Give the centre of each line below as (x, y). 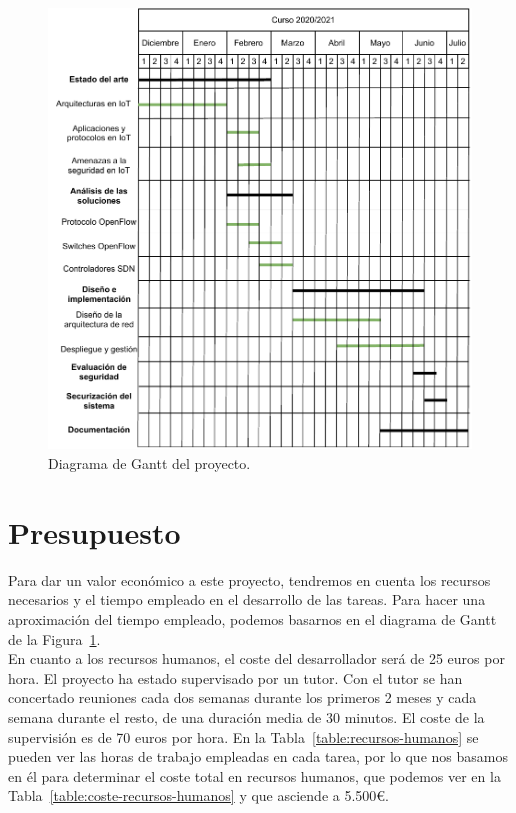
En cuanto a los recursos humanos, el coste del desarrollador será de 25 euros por (256, 658)
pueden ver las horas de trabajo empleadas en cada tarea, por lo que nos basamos (258, 756)
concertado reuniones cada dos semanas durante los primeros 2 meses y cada (242, 697)
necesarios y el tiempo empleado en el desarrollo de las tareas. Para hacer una (247, 599)
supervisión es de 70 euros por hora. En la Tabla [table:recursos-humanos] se (243, 736)
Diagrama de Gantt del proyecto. (149, 463)
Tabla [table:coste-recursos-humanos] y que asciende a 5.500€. (198, 795)
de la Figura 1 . (54, 638)
